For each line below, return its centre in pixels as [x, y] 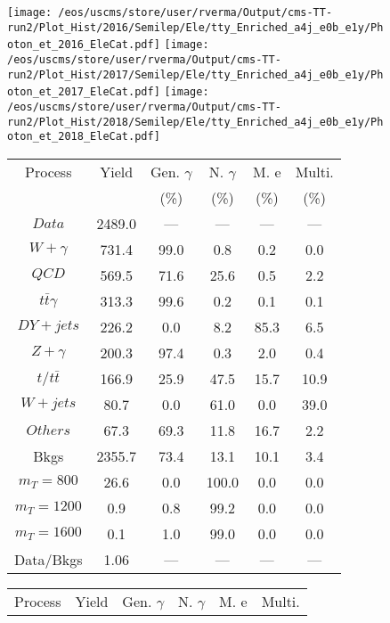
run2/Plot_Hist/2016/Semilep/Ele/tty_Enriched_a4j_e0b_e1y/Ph [195, 27]
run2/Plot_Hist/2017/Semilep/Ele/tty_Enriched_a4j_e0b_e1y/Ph [195, 74]
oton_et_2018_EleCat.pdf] [84, 137]
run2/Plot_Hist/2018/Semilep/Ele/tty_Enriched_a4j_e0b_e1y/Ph [195, 122]
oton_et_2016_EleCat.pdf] [84, 45]
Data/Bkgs [49, 559]
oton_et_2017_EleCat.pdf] [84, 92]
